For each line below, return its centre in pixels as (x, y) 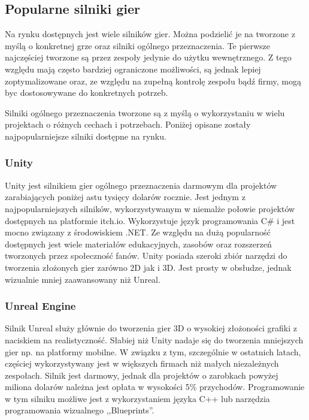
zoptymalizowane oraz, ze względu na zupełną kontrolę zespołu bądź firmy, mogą (153, 81)
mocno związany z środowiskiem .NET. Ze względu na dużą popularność (138, 232)
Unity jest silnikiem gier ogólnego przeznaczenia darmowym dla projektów (141, 185)
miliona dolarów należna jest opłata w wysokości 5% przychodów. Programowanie (155, 387)
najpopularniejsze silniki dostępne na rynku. (86, 136)
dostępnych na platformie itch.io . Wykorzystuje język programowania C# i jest (150, 220)
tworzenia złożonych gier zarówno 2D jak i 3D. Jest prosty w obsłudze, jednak (148, 267)
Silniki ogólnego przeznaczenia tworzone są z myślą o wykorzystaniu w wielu (145, 112)
